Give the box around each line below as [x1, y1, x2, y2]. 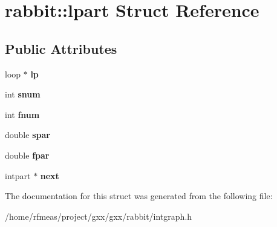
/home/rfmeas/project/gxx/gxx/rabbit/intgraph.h [5, 209, 192, 222]
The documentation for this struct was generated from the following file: [5, 189, 273, 202]
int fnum [5, 108, 40, 120]
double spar [5, 128, 50, 141]
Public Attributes [5, 39, 117, 58]
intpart [5, 169, 31, 182]
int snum [5, 88, 41, 100]
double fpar [5, 148, 50, 161]
